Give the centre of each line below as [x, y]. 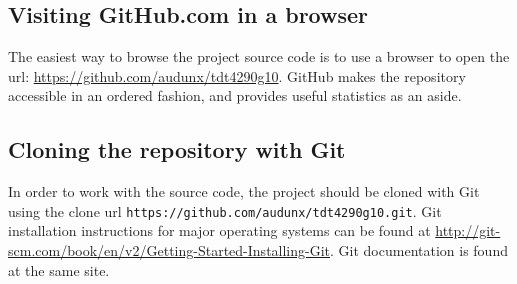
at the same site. [59, 269]
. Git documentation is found [419, 250]
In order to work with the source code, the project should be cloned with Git [244, 191]
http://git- [468, 230]
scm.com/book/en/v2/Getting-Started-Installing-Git [169, 250]
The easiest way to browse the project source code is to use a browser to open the [259, 56]
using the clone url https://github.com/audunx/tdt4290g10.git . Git [225, 210]
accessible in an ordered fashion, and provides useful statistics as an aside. [235, 95]
